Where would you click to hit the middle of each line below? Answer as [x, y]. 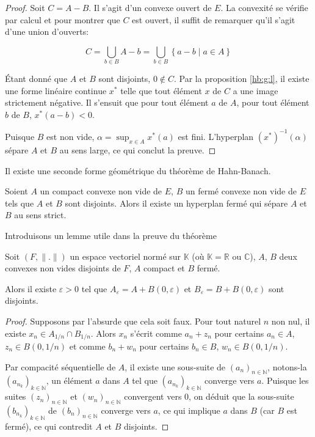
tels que [20, 203]
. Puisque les [285, 380]
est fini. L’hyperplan [216, 136]
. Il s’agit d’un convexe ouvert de [150, 7]
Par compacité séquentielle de [60, 366]
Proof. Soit [25, 7]
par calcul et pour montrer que [63, 19]
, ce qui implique [189, 410]
